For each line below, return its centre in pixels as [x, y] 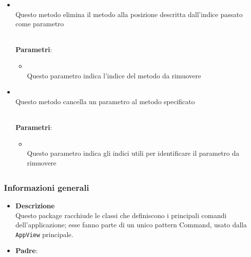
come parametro [39, 24]
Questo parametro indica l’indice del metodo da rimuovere [114, 75]
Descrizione [35, 205]
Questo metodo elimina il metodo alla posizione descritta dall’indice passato [129, 14]
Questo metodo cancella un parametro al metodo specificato [105, 101]
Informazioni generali [47, 187]
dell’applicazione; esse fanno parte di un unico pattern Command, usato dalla [131, 225]
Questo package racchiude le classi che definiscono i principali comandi [121, 215]
